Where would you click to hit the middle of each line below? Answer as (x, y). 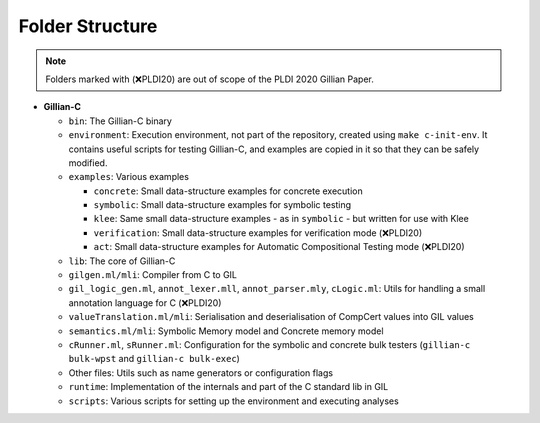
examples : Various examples (129, 177)
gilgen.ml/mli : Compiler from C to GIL (153, 275)
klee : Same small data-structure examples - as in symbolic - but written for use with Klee (281, 219)
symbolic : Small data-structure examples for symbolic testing (222, 205)
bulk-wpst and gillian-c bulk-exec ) (154, 359)
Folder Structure (88, 26)
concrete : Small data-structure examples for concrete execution (228, 191)
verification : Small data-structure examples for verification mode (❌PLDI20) (258, 232)
